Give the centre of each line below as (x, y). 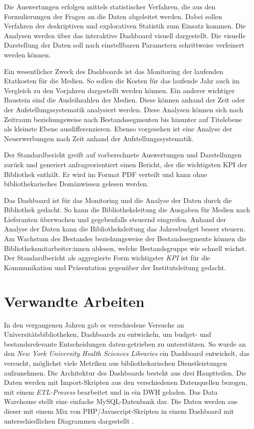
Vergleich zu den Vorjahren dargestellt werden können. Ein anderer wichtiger (119, 90)
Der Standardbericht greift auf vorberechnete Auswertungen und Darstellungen (123, 155)
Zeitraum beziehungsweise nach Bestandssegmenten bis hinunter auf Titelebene (123, 119)
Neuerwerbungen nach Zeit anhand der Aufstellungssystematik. (99, 138)
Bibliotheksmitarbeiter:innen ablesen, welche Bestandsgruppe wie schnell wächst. (125, 248)
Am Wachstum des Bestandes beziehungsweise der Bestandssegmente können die (125, 239)
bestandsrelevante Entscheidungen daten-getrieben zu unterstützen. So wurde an (125, 343)
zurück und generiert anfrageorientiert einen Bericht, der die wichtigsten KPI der (126, 164)
